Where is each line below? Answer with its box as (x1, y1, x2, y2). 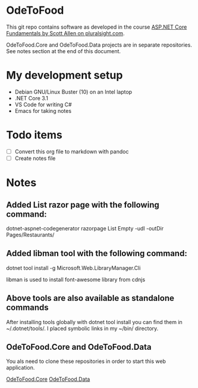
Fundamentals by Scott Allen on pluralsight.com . (6, 29, 125, 36)
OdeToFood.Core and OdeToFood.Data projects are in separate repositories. (6, 41, 192, 48)
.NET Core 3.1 (14, 94, 49, 101)
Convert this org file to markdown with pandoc (14, 147, 129, 155)
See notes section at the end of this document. (6, 47, 121, 54)
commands (6, 303, 49, 313)
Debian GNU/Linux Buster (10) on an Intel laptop (14, 88, 133, 96)
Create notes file (14, 155, 56, 162)
